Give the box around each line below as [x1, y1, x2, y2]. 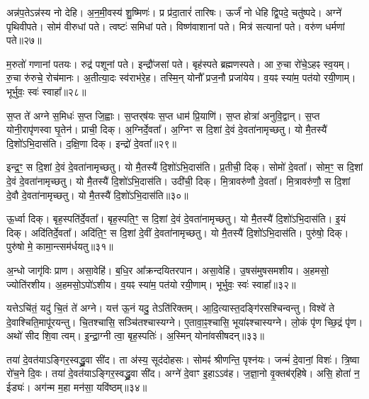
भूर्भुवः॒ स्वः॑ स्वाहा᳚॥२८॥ [6, 84, 86, 99]
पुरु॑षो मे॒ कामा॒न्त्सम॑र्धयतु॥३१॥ [6, 239, 113, 254]
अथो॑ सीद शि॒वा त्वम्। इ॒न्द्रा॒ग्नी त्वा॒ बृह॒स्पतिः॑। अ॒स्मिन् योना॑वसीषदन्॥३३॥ [6, 328, 264, 343]
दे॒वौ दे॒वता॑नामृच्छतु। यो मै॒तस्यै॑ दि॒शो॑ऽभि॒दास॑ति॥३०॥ [6, 187, 188, 202]
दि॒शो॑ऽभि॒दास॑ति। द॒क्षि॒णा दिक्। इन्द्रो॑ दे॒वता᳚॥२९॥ [6, 135, 176, 150]
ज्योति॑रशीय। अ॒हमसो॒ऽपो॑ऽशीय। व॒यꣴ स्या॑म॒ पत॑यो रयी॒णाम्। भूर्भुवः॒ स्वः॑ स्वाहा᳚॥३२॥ [6, 276, 296, 291]
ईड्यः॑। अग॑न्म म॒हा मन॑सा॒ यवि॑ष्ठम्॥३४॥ [6, 380, 147, 395]
